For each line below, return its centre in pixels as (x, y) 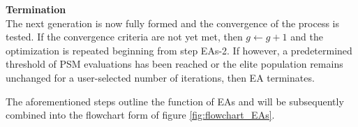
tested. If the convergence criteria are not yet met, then (124, 37)
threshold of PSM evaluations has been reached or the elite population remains (174, 64)
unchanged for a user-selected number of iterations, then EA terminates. (160, 77)
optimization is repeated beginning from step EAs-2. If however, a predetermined (179, 50)
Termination (36, 9)
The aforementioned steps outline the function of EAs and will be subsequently (175, 101)
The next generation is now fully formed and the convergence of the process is (172, 23)
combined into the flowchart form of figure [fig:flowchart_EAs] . (140, 115)
